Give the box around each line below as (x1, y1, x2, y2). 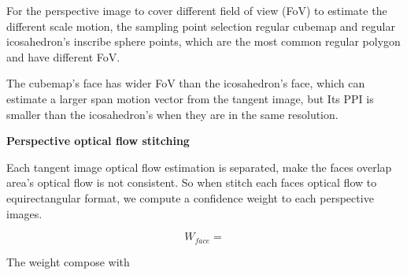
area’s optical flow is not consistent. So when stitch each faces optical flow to (6, 174, 377, 191)
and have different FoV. (6, 48, 120, 65)
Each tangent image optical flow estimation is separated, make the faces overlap (6, 158, 392, 175)
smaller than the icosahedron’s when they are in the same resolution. (6, 106, 339, 122)
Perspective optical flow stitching (6, 132, 190, 149)
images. (6, 205, 43, 221)
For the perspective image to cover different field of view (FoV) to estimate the (6, 2, 387, 18)
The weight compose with (6, 253, 130, 269)
